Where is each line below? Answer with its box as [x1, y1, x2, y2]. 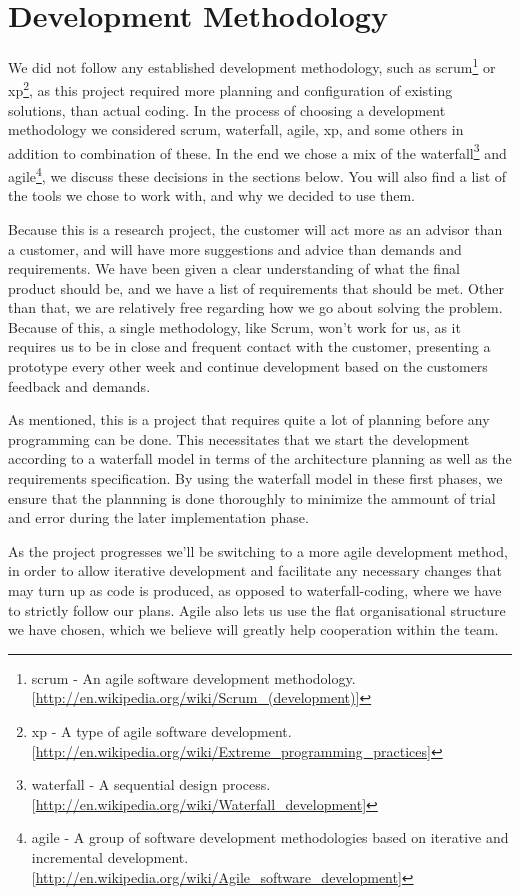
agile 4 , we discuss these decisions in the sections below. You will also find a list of [8, 163, 507, 186]
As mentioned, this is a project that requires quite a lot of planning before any [8, 409, 490, 430]
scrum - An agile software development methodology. [31, 667, 356, 688]
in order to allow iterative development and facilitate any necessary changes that [8, 560, 502, 581]
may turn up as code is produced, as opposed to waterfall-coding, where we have [8, 580, 502, 600]
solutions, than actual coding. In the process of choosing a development [8, 99, 446, 120]
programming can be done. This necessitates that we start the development [8, 428, 470, 449]
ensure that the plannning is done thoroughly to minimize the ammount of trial [8, 487, 496, 508]
